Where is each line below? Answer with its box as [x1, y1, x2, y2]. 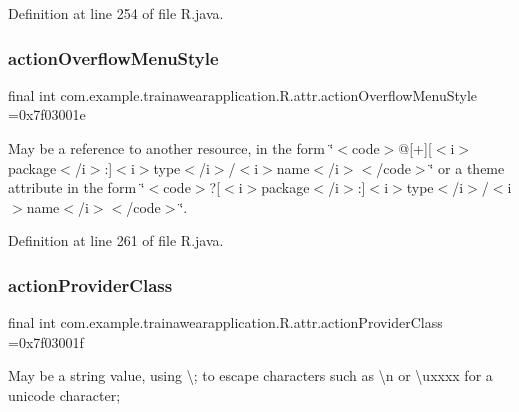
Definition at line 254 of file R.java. [8, 3, 224, 23]
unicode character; [8, 384, 121, 405]
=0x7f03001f [8, 331, 84, 352]
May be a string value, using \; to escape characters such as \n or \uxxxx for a [8, 365, 493, 386]
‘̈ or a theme [429, 157, 505, 178]
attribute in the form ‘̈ [8, 177, 145, 198]
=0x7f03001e [8, 104, 86, 125]
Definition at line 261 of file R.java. [8, 230, 224, 251]
